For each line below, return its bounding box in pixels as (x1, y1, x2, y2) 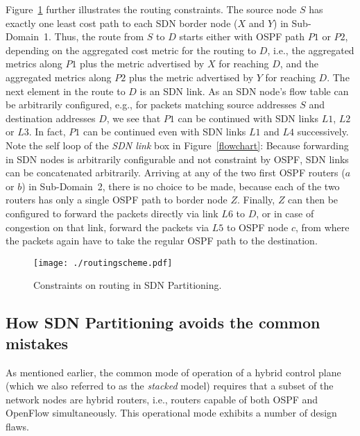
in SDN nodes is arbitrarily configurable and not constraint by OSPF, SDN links (6, 151, 349, 166)
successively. (297, 124, 349, 139)
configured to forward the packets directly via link (6, 206, 218, 220)
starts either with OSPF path (179, 29, 305, 44)
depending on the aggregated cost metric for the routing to (6, 42, 257, 57)
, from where (295, 219, 350, 234)
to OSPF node (226, 219, 289, 234)
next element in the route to (6, 83, 126, 98)
